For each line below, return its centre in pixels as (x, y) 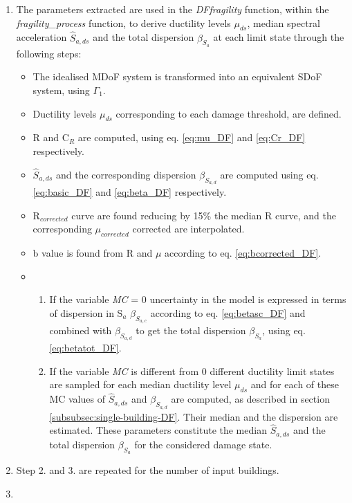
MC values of (77, 399)
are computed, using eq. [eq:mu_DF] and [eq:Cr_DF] (192, 137)
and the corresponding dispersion (126, 174)
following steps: (49, 53)
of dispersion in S (86, 312)
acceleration (41, 37)
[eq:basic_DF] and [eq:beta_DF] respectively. (130, 192)
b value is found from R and (93, 252)
